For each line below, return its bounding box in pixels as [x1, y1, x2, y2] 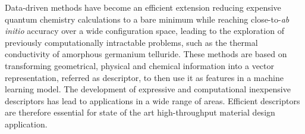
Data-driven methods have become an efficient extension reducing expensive [5, 1, 281, 13]
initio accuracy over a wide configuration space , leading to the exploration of [5, 24, 284, 37]
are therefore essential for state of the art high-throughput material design [5, 106, 275, 119]
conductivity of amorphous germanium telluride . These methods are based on [5, 48, 287, 60]
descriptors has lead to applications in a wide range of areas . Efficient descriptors [5, 94, 300, 107]
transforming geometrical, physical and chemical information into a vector [5, 59, 275, 71]
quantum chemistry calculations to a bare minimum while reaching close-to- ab [5, 13, 290, 25]
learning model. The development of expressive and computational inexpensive [5, 83, 291, 95]
